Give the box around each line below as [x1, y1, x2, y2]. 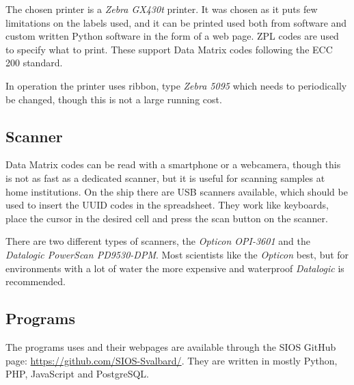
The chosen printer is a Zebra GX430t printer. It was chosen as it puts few [5, 2, 318, 16]
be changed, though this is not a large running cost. [5, 92, 222, 106]
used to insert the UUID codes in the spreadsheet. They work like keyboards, [5, 198, 329, 212]
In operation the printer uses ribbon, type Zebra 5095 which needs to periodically [5, 78, 347, 92]
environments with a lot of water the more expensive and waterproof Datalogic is [5, 261, 344, 275]
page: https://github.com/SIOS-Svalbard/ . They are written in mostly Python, [5, 353, 338, 367]
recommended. [5, 274, 66, 289]
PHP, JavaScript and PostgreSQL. [5, 367, 149, 381]
